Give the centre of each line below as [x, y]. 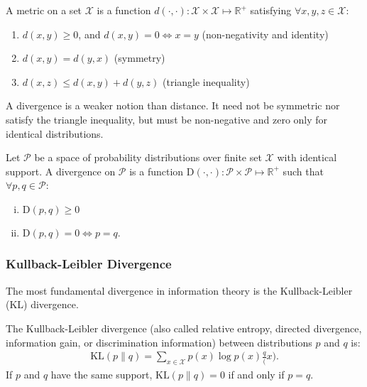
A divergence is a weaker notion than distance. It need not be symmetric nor [173, 105]
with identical [307, 157]
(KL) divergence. [42, 304]
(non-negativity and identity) [265, 34]
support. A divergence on [61, 171]
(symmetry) [139, 58]
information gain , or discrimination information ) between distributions [159, 342]
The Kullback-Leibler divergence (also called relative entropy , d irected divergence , [184, 328]
